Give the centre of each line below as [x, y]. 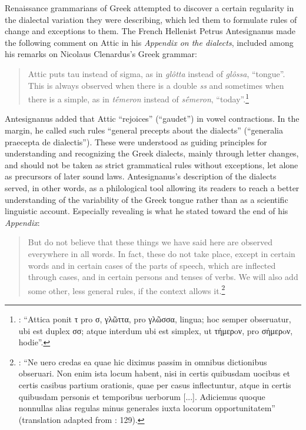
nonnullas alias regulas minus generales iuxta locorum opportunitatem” [147, 408]
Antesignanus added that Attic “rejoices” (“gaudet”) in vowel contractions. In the [152, 119]
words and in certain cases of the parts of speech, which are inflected [152, 265]
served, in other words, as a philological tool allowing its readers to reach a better [152, 187]
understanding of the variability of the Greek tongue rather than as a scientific [147, 199]
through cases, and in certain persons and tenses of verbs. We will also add [163, 277]
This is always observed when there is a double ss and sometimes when [156, 85]
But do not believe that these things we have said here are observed [150, 242]
